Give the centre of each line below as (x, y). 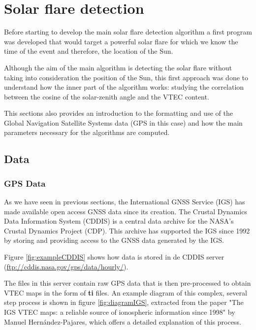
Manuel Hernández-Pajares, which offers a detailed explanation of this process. (123, 321)
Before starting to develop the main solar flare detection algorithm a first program (128, 32)
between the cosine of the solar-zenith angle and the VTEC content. (107, 96)
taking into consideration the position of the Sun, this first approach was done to (126, 77)
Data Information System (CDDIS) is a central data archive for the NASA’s (119, 221)
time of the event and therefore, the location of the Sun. (89, 51)
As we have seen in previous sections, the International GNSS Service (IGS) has (125, 202)
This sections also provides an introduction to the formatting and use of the (118, 113)
